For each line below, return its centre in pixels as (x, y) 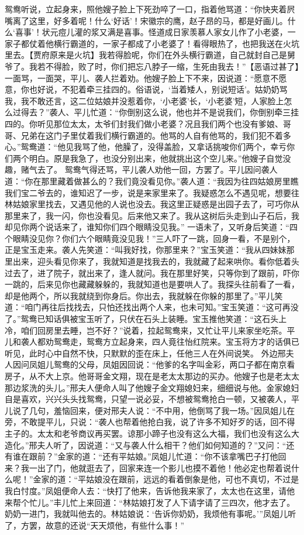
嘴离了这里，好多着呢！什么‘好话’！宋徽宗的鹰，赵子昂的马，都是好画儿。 (146, 20)
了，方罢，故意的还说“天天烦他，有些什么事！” (95, 525)
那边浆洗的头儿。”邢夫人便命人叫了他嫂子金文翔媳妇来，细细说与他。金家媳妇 (152, 387)
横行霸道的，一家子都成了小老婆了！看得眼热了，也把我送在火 (172, 43)
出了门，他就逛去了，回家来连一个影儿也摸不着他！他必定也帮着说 (164, 467)
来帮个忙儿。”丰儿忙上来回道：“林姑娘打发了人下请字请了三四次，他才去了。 (150, 502)
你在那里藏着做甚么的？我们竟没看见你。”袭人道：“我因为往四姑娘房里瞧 (162, 181)
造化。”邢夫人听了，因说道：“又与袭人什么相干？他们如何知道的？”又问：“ (146, 445)
